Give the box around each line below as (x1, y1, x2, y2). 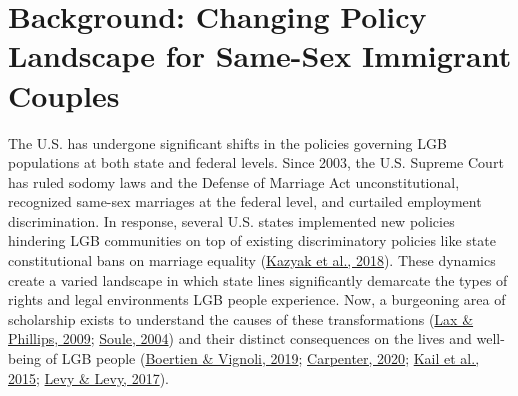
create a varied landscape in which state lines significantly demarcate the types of (8, 269, 508, 290)
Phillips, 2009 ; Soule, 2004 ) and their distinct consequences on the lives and (8, 328, 472, 349)
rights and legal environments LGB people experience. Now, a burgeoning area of (8, 289, 506, 310)
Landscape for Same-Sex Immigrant (8, 35, 512, 76)
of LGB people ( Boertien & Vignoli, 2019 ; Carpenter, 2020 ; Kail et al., (45, 348, 480, 369)
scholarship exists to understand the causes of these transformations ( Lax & (8, 308, 474, 329)
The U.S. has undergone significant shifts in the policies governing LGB (8, 132, 447, 153)
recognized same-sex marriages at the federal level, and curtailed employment (8, 191, 482, 212)
